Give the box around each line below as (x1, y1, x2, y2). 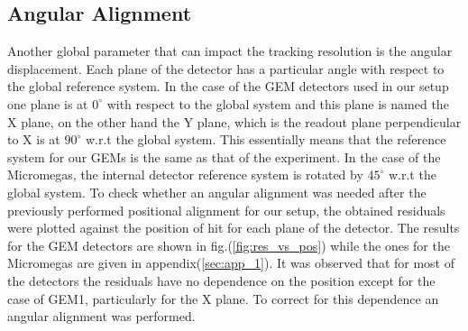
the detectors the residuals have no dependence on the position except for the (7, 271, 436, 290)
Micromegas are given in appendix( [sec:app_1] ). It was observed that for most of (7, 253, 455, 272)
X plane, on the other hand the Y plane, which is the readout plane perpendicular (7, 112, 462, 131)
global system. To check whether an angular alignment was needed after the (7, 182, 427, 201)
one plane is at (7, 94, 88, 113)
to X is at (7, 130, 60, 149)
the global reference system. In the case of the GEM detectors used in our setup (7, 77, 449, 96)
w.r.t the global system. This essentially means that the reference (85, 130, 446, 149)
